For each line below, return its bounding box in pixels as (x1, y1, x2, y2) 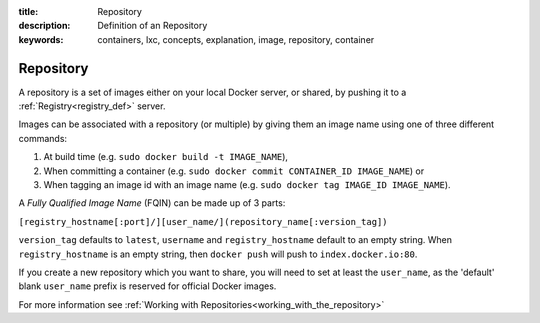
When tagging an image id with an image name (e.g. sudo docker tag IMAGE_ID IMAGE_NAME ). (43, 179, 451, 191)
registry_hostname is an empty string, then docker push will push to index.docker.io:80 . (18, 248, 418, 260)
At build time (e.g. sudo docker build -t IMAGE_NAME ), (43, 151, 289, 163)
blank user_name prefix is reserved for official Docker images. (18, 280, 277, 292)
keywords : (18, 33, 64, 45)
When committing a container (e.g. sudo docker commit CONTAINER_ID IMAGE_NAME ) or (43, 165, 425, 177)
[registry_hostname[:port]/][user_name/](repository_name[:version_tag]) (18, 216, 389, 227)
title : (18, 6, 39, 17)
